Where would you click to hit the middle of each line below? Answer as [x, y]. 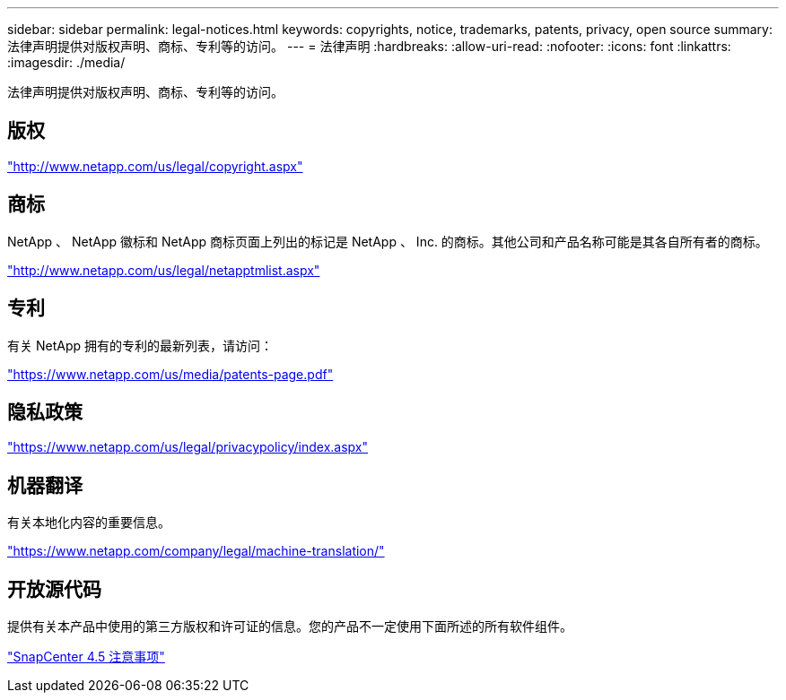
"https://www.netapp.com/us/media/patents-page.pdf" [170, 374]
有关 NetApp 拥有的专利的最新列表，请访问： [140, 345]
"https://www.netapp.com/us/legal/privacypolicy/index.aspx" [188, 447]
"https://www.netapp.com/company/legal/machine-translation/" [196, 551]
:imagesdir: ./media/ [66, 62]
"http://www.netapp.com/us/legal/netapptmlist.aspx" [164, 270]
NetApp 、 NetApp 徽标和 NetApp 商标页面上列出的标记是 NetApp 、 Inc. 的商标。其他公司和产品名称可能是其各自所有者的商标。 [388, 241]
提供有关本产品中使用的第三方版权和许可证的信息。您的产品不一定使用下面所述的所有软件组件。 [290, 627]
